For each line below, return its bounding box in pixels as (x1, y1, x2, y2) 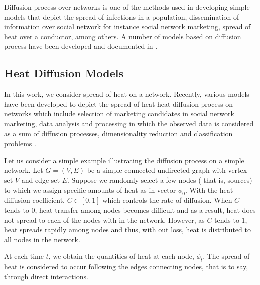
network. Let (4, 165, 43, 175)
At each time (4, 251, 44, 261)
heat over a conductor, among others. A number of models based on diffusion (4, 31, 241, 41)
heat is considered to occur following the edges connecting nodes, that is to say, (4, 261, 248, 272)
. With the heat (185, 184, 233, 195)
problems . (4, 138, 36, 149)
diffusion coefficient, (4, 195, 65, 205)
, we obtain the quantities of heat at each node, (48, 251, 194, 261)
